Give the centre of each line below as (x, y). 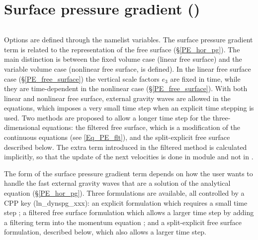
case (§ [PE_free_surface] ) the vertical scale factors (82, 78)
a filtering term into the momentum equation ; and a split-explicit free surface (123, 222)
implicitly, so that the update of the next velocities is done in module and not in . (129, 157)
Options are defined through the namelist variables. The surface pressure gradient (129, 40)
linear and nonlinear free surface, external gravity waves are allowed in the (117, 98)
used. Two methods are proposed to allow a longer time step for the (107, 117)
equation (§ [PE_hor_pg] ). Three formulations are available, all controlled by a (124, 193)
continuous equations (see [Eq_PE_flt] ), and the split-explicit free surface (117, 137)
